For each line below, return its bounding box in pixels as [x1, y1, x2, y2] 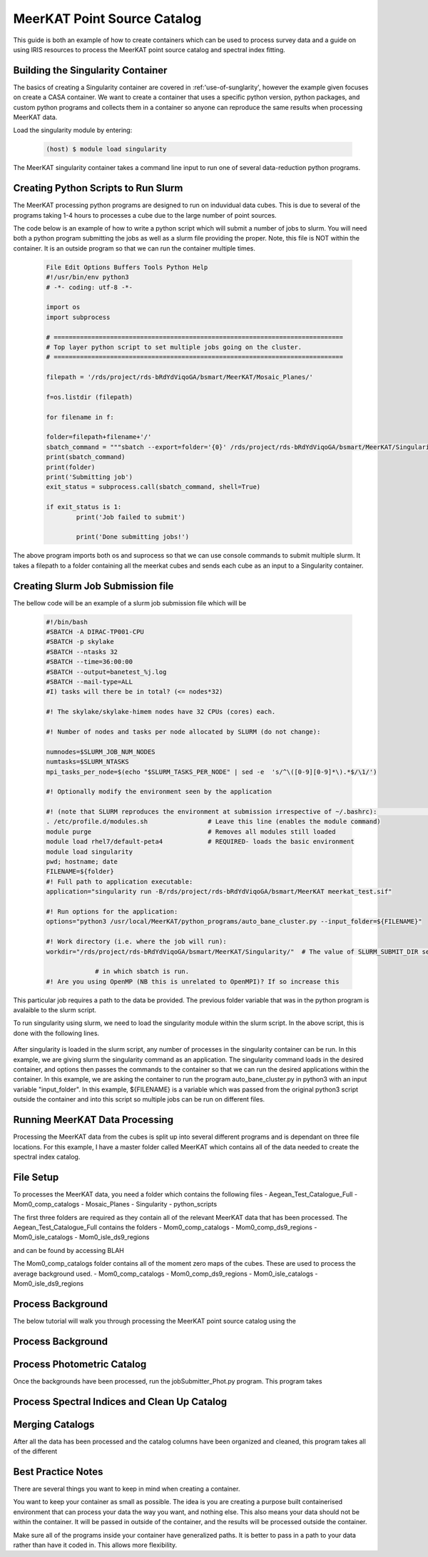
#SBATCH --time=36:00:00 [46, 657, 133, 666]
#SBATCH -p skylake [46, 638, 114, 646]
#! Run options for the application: [46, 907, 178, 915]
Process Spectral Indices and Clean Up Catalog [13, 1396, 228, 1408]
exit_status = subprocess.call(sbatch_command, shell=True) [46, 483, 261, 491]
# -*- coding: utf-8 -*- [46, 283, 133, 291]
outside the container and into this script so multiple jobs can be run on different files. [13, 1095, 265, 1104]
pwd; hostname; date [46, 857, 118, 866]
